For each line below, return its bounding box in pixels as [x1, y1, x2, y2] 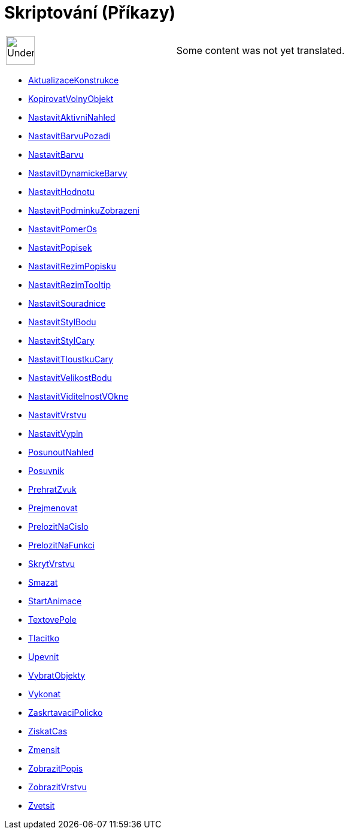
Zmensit [28, 744, 60, 755]
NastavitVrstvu [28, 409, 87, 420]
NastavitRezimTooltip [28, 279, 111, 290]
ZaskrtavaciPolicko [28, 707, 103, 718]
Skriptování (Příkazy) [4, 2, 176, 23]
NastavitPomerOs [28, 223, 97, 234]
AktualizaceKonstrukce [28, 74, 119, 85]
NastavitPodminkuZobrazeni [28, 205, 139, 215]
